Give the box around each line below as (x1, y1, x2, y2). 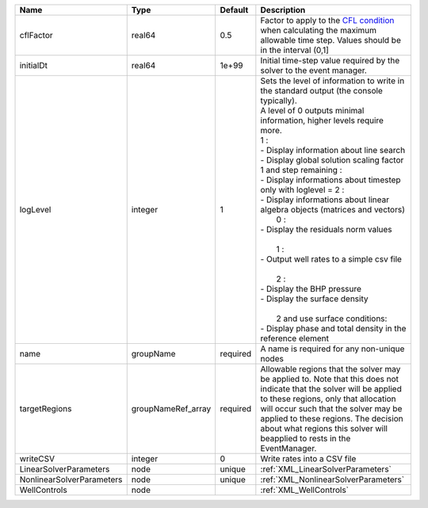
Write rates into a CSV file (260, 453, 357, 464)
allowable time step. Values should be (260, 35, 402, 45)
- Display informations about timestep (260, 174, 401, 185)
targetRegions (19, 403, 72, 414)
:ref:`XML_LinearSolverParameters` (260, 464, 392, 475)
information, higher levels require (260, 115, 384, 126)
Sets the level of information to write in (260, 75, 405, 86)
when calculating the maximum (260, 25, 376, 36)
